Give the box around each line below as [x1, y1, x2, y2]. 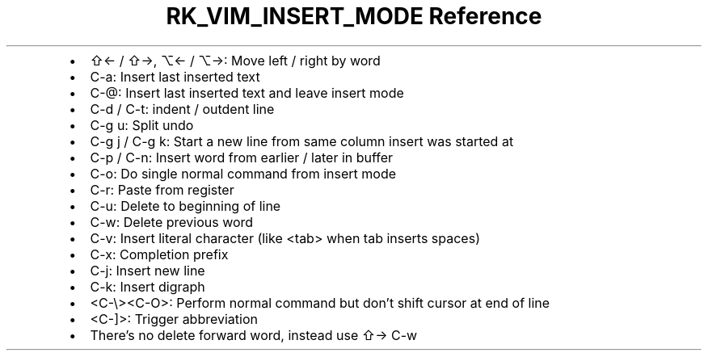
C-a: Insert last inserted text [90, 68, 260, 85]
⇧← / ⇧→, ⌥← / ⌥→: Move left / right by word [90, 52, 381, 69]
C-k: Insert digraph [90, 278, 205, 295]
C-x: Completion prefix [90, 246, 229, 262]
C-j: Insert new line [90, 262, 205, 279]
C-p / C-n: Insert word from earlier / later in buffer [90, 149, 394, 166]
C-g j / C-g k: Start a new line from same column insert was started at [90, 132, 514, 149]
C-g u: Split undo [90, 116, 194, 133]
